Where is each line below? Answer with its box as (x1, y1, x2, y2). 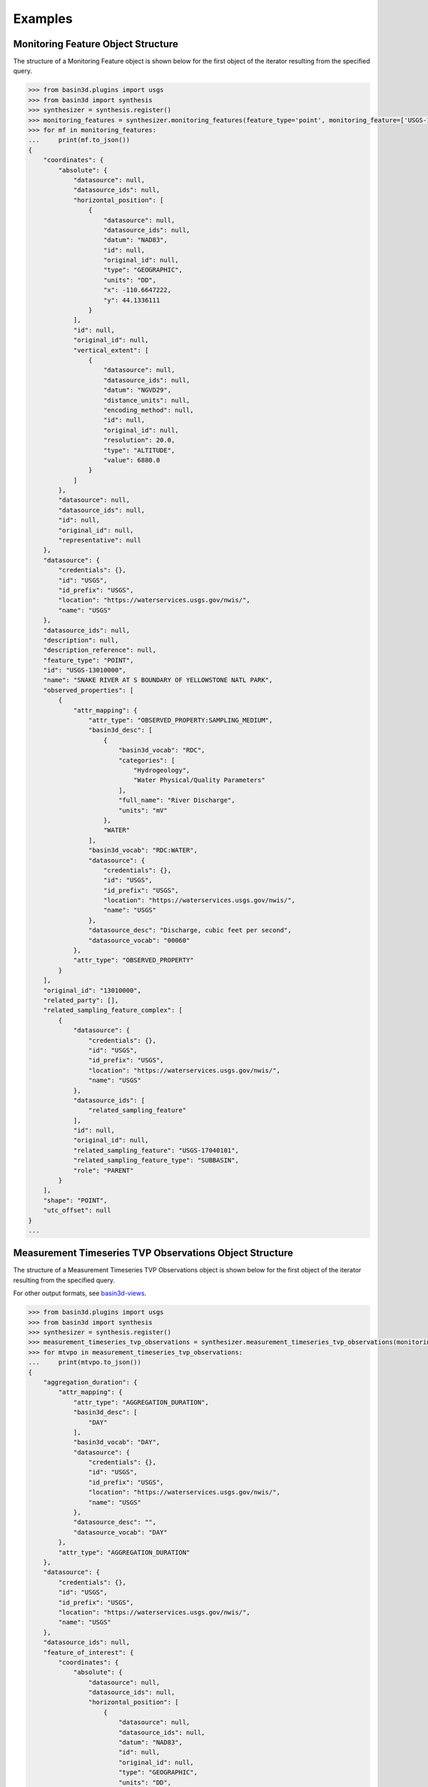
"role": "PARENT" (73, 1166, 134, 1174)
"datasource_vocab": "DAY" (73, 1528, 168, 1536)
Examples (13, 11, 73, 26)
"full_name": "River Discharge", (118, 796, 235, 804)
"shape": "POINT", (43, 1196, 108, 1204)
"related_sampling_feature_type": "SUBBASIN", (73, 1157, 239, 1164)
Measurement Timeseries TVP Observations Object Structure (13, 1247, 294, 1259)
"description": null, (43, 636, 119, 644)
